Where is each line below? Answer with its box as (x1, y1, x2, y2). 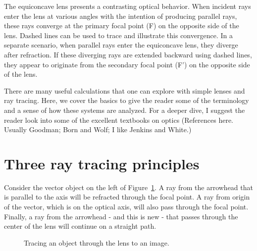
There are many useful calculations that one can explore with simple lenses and (4, 85, 245, 96)
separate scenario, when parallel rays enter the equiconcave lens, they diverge (4, 40, 238, 50)
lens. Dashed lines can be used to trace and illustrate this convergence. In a (4, 30, 233, 40)
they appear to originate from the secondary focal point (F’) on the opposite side (4, 59, 250, 69)
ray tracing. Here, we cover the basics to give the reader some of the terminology (4, 95, 249, 105)
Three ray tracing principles (4, 153, 200, 173)
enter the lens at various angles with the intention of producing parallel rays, (4, 10, 237, 21)
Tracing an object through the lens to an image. (24, 237, 169, 248)
